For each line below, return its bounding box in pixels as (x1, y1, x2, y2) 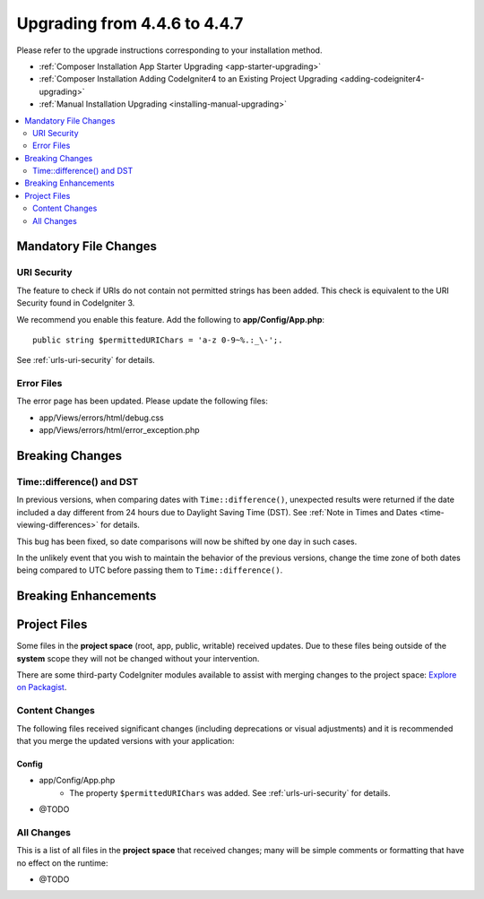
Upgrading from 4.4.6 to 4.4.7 (16, 13, 244, 33)
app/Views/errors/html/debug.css (39, 412, 165, 423)
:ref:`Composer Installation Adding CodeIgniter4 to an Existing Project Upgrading (39, 73, 338, 84)
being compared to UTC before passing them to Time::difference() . (16, 565, 283, 575)
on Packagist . (16, 682, 67, 693)
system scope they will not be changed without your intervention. (16, 653, 260, 663)
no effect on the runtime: (16, 857, 108, 869)
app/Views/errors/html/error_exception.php (39, 425, 200, 436)
